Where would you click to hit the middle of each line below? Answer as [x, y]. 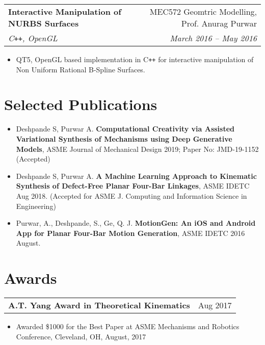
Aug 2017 [215, 305]
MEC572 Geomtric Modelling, [203, 11]
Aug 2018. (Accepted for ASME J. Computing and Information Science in [131, 195]
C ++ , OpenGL [33, 38]
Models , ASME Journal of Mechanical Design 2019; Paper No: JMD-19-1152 [137, 149]
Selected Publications [81, 104]
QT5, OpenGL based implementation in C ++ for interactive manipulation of [135, 59]
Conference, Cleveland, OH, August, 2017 [81, 336]
